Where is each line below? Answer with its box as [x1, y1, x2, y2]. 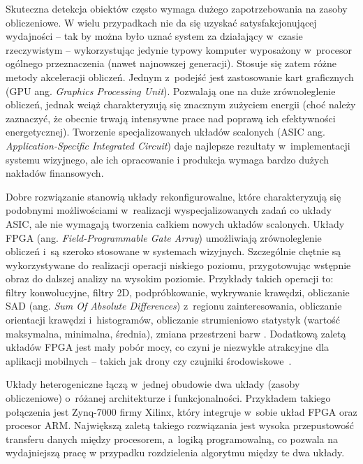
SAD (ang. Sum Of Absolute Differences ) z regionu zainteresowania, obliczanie [6, 298, 342, 313]
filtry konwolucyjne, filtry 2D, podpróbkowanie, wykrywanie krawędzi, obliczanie [6, 284, 350, 299]
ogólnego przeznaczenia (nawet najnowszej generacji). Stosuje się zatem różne [6, 56, 336, 71]
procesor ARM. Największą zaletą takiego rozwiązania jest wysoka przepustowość [6, 418, 354, 433]
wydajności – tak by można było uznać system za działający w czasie [6, 29, 303, 43]
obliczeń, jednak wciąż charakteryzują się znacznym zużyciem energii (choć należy [6, 97, 356, 112]
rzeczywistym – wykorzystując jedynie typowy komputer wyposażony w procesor [6, 42, 352, 57]
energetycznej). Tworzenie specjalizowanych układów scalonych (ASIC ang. [6, 124, 325, 139]
